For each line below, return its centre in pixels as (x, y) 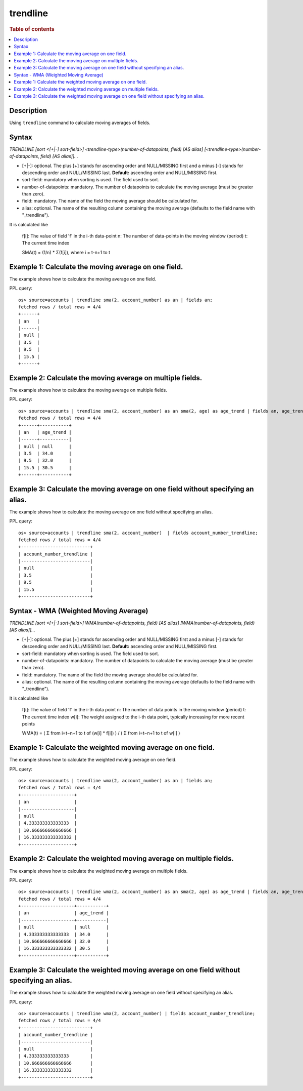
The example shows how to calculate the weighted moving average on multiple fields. (98, 871)
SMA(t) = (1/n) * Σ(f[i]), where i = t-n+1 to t (66, 252)
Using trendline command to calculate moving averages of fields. (80, 123)
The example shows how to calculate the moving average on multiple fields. (88, 390)
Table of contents (32, 29)
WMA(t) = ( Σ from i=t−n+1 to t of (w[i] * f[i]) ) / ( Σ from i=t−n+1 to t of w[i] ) (101, 733)
